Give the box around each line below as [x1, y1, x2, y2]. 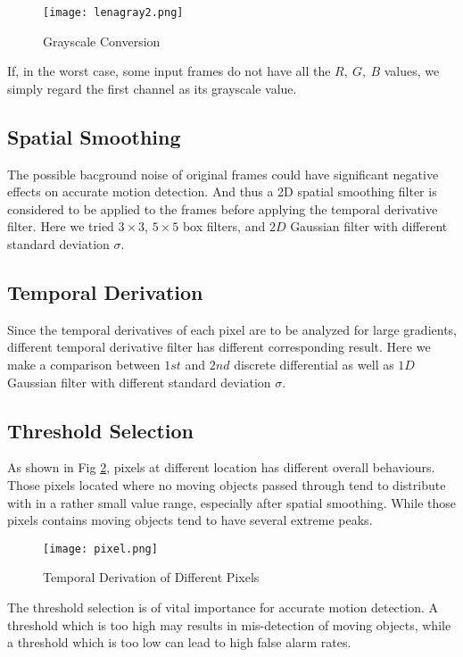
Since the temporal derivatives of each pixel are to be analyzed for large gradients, [7, 320, 457, 338]
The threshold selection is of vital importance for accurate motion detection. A [7, 598, 438, 617]
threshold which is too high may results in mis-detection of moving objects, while [7, 615, 451, 634]
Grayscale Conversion [43, 31, 161, 50]
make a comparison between [7, 355, 161, 373]
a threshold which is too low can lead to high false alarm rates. [7, 633, 351, 652]
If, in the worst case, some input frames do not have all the [7, 62, 331, 80]
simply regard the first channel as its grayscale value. [7, 79, 297, 97]
